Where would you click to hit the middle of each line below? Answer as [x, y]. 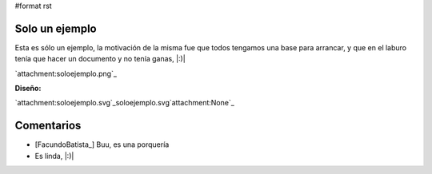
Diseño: [28, 89]
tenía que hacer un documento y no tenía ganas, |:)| [100, 59]
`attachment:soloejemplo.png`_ [66, 73]
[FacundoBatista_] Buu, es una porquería [102, 144]
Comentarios [48, 126]
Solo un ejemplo [56, 28]
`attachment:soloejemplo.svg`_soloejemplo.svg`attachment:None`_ [125, 103]
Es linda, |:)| [54, 156]
